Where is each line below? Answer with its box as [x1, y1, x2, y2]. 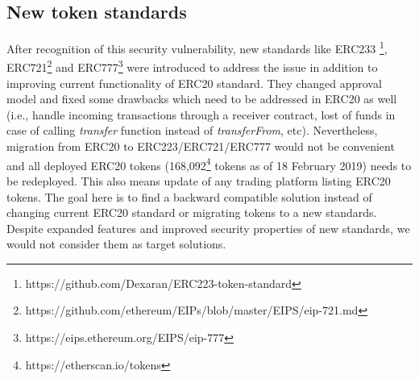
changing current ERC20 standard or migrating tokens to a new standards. [6, 204, 377, 221]
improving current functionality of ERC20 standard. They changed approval [6, 74, 382, 91]
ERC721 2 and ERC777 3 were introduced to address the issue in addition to [6, 56, 378, 76]
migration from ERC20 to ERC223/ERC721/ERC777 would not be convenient [6, 138, 395, 155]
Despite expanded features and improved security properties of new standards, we [6, 219, 410, 236]
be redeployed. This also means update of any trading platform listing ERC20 [6, 172, 391, 189]
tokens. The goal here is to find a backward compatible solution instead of [6, 188, 372, 205]
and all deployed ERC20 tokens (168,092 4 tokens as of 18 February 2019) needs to [6, 154, 412, 173]
